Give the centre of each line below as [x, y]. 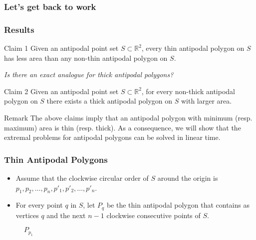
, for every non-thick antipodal [188, 91]
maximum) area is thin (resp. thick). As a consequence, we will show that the [123, 127]
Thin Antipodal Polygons [56, 159]
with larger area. [206, 101]
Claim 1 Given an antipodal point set [61, 48]
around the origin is [188, 178]
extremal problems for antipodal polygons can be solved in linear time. [112, 137]
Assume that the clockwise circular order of [82, 178]
